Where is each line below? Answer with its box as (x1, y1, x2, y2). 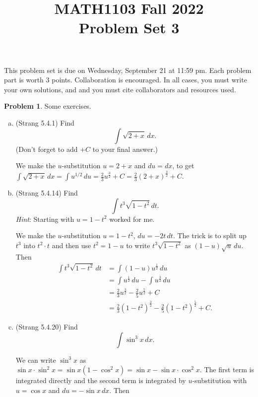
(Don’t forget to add (15, 143, 78, 154)
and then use (52, 240, 91, 250)
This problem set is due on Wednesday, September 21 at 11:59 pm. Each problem (4, 65, 252, 75)
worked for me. (109, 213, 155, 224)
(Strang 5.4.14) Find (15, 188, 78, 198)
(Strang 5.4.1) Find (15, 117, 74, 128)
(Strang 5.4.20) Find (15, 322, 78, 332)
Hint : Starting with (15, 213, 74, 224)
